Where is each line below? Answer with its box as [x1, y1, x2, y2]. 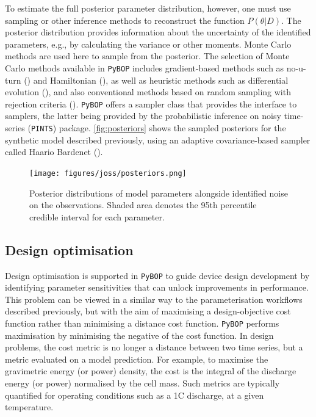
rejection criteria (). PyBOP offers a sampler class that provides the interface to [5, 97, 297, 110]
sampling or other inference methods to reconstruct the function [5, 13, 245, 26]
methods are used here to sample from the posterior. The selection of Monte [5, 49, 290, 62]
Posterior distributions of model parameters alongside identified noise [29, 186, 288, 199]
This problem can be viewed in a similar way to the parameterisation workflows [5, 292, 303, 305]
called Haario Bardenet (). [5, 145, 103, 158]
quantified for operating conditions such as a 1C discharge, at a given [5, 388, 264, 401]
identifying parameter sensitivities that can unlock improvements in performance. [5, 281, 309, 294]
